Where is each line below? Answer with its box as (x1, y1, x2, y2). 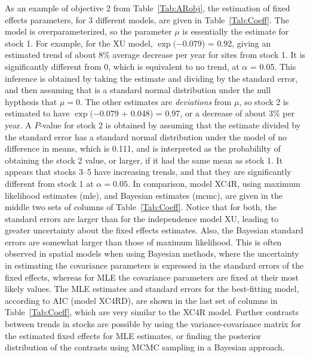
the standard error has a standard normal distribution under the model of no (5, 130, 287, 143)
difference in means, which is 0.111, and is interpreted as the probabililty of (5, 142, 281, 155)
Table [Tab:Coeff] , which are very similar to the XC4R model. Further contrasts (5, 306, 299, 318)
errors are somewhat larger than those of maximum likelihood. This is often (5, 235, 282, 248)
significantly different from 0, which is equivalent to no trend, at (5, 60, 240, 72)
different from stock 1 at (5, 177, 94, 189)
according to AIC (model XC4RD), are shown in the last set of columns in (5, 294, 278, 306)
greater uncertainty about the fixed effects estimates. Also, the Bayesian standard (5, 224, 303, 236)
